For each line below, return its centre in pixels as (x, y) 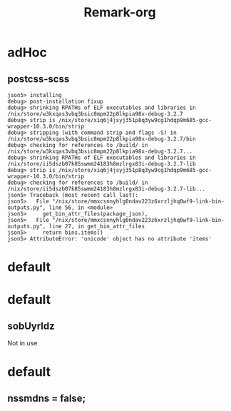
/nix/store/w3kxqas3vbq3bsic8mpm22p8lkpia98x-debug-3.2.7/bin (102, 139)
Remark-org (120, 12)
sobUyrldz (31, 326)
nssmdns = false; (47, 398)
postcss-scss (38, 79)
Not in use (22, 343)
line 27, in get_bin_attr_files (97, 226)
